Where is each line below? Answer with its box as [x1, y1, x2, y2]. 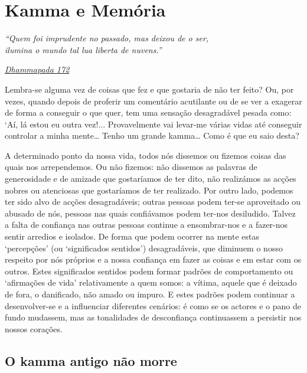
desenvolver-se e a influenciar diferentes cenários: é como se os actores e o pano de [5, 299, 301, 312]
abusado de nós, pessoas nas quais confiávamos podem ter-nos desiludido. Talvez [5, 207, 296, 219]
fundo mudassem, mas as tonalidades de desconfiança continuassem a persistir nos [5, 311, 302, 323]
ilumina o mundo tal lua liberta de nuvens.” [5, 43, 162, 55]
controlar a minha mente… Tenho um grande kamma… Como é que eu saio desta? [5, 129, 299, 142]
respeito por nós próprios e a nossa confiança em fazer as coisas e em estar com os [5, 253, 302, 266]
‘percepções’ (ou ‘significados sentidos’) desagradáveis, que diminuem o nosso [5, 241, 283, 254]
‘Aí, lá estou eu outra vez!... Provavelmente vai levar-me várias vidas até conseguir [5, 117, 302, 130]
